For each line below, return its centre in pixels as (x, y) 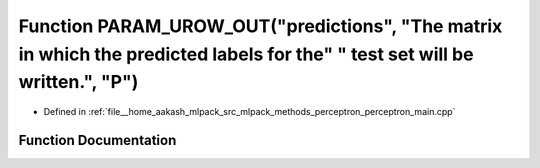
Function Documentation (97, 140)
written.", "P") (78, 82)
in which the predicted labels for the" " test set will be (246, 54)
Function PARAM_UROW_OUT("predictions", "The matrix (260, 26)
